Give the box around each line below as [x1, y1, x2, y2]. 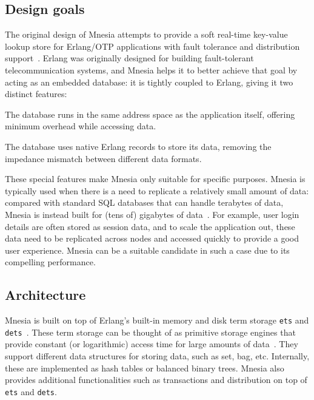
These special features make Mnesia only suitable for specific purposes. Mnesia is [5, 172, 306, 185]
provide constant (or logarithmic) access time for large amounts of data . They [5, 337, 298, 350]
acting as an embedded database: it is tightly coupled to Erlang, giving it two [5, 75, 293, 88]
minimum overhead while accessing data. [5, 120, 156, 132]
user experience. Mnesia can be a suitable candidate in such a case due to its [5, 243, 290, 256]
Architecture [5, 285, 86, 304]
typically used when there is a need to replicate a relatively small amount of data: [5, 184, 309, 197]
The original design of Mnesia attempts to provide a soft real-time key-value [5, 28, 288, 41]
